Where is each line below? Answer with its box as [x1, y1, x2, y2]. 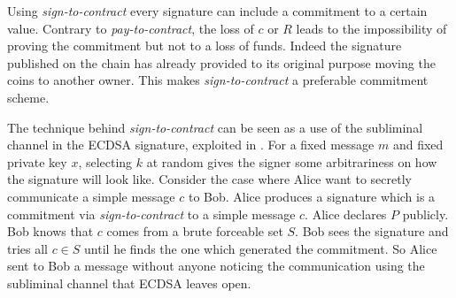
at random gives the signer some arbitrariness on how [146, 152, 437, 171]
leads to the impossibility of [296, 19, 447, 37]
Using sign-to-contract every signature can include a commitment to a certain [7, 2, 428, 19]
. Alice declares [305, 204, 387, 223]
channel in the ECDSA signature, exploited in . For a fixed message [7, 135, 375, 154]
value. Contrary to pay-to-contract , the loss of [7, 19, 254, 37]
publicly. [402, 204, 449, 223]
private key [7, 152, 67, 171]
